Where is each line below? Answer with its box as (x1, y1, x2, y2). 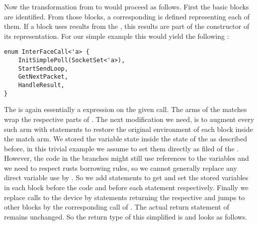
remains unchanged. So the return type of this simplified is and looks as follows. (4, 211, 248, 222)
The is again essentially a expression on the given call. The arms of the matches (4, 104, 247, 114)
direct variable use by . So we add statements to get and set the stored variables (4, 172, 249, 183)
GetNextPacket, (18, 73, 68, 81)
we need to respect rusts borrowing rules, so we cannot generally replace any (4, 162, 237, 173)
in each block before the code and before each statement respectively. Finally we (4, 182, 249, 193)
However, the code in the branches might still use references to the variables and (4, 153, 249, 163)
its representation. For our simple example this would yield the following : (4, 30, 229, 41)
